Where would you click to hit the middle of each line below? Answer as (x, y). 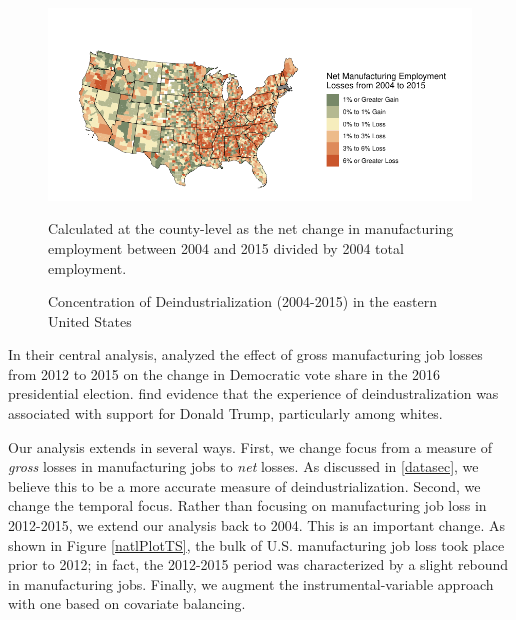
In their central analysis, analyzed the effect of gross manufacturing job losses (245, 354)
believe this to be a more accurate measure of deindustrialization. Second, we (244, 485)
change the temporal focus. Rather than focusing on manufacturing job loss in (247, 505)
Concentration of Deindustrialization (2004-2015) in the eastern (242, 301)
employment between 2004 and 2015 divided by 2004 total (226, 247)
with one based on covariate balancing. (127, 603)
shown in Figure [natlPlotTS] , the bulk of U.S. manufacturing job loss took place (256, 544)
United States (90, 320)
